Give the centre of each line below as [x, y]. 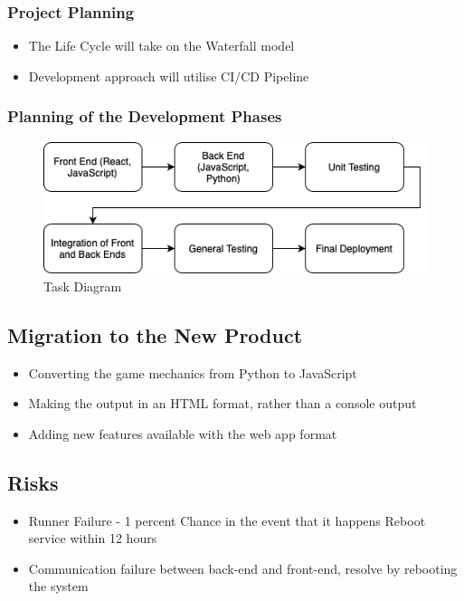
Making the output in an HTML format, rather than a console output [223, 403]
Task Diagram [83, 286]
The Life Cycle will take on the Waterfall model [161, 46]
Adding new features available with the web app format [183, 433]
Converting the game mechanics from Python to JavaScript [193, 372]
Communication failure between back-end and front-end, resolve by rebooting [243, 568]
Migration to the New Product [155, 334]
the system [58, 586]
